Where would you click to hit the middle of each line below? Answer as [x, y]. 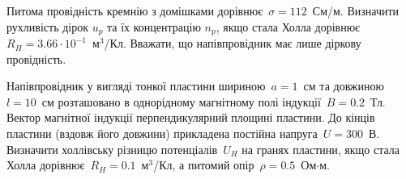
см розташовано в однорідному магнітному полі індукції [181, 101]
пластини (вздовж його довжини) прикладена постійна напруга [162, 133]
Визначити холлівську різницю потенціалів [112, 149]
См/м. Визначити [356, 10]
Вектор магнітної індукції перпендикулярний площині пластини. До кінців [191, 117]
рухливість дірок [47, 26]
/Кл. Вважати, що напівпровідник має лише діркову [233, 43]
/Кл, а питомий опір [204, 165]
